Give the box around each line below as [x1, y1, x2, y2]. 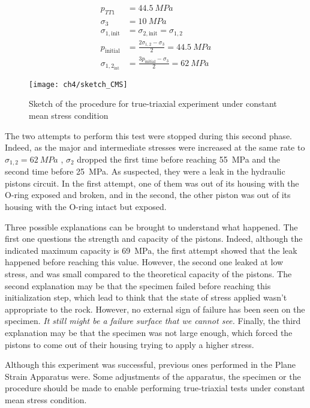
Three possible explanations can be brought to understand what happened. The [5, 220, 298, 233]
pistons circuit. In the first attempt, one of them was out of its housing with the [5, 176, 299, 189]
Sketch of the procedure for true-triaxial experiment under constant [29, 97, 277, 110]
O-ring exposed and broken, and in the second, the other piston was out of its [5, 188, 291, 201]
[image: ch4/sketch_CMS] [29, 80, 128, 89]
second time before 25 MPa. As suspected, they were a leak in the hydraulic [5, 165, 285, 178]
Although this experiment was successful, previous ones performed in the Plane [5, 358, 296, 371]
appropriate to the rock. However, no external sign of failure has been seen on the [5, 302, 305, 315]
